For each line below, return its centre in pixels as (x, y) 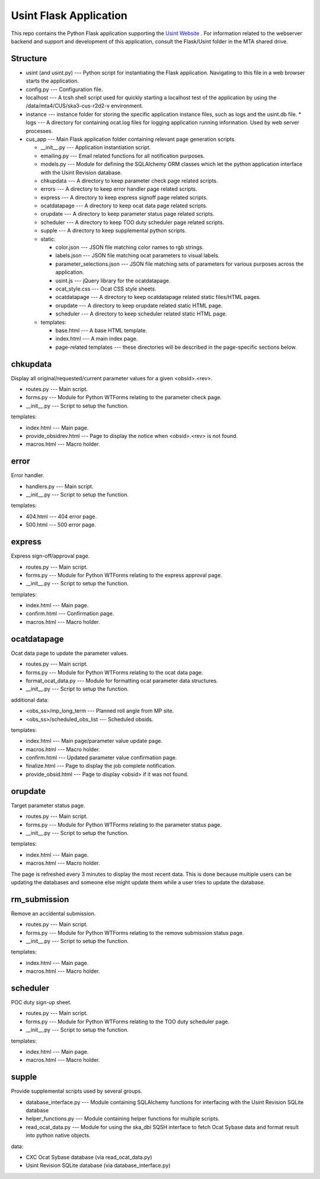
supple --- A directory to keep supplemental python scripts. (113, 231)
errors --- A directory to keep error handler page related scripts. (119, 189)
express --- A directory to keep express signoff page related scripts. (124, 197)
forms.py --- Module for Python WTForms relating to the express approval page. (124, 575)
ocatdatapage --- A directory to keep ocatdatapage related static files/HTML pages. (158, 297)
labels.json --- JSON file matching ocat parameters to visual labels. (137, 256)
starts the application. (52, 81)
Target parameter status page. (48, 805)
